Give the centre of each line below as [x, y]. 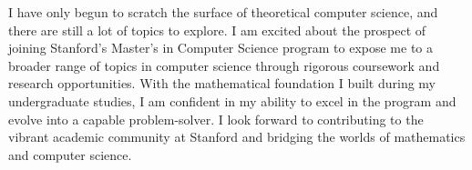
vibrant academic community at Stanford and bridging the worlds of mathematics [237, 137]
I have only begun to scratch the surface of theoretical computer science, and [223, 12]
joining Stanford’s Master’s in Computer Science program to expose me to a [221, 48]
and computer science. [70, 154]
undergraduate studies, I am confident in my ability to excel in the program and [232, 100]
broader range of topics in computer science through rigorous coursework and [224, 65]
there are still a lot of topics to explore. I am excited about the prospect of [217, 30]
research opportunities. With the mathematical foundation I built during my [222, 83]
